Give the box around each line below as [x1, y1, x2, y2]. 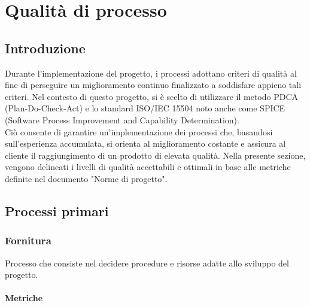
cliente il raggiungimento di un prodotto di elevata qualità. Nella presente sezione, [5, 149, 306, 161]
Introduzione [5, 38, 86, 57]
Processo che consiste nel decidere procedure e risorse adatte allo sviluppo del [5, 256, 289, 269]
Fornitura [5, 233, 51, 248]
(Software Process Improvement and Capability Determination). [5, 113, 239, 126]
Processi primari [5, 201, 109, 220]
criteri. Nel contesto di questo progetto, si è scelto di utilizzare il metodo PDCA [5, 90, 299, 102]
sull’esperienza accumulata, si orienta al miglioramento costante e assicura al [5, 137, 286, 150]
